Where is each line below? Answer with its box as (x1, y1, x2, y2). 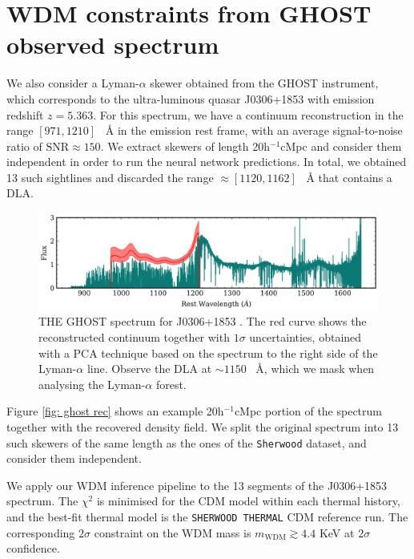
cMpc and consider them (280, 137, 402, 154)
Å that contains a (306, 168, 392, 185)
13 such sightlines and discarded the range (6, 168, 214, 185)
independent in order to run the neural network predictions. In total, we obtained (6, 153, 407, 170)
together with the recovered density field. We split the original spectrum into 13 (6, 418, 399, 435)
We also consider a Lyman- (6, 75, 139, 91)
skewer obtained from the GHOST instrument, (150, 75, 379, 91)
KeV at (319, 524, 355, 541)
